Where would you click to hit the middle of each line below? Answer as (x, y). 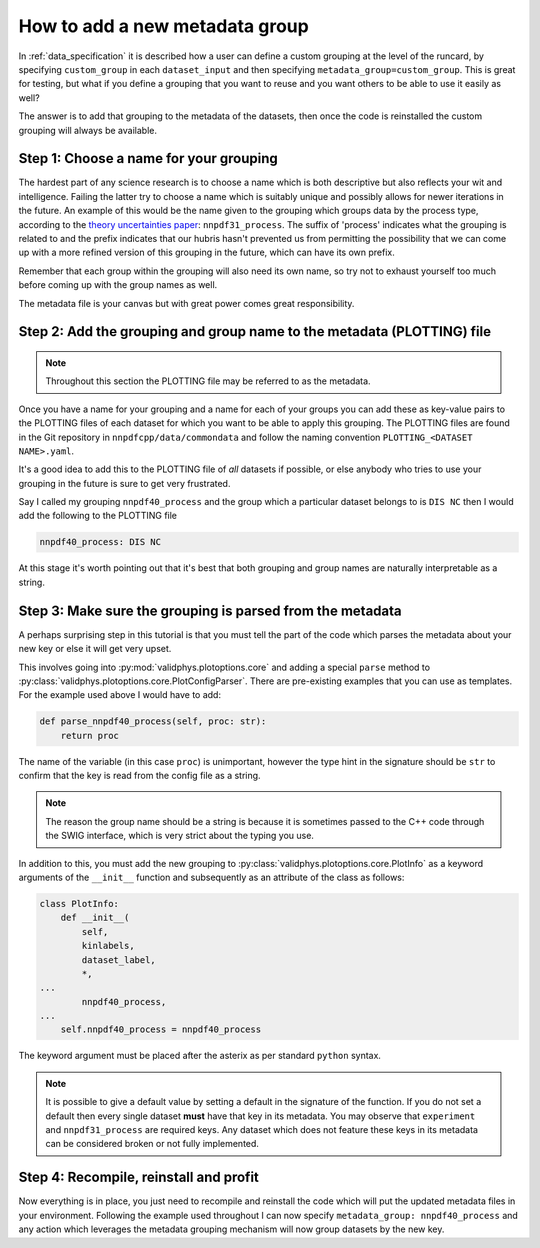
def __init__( (95, 918)
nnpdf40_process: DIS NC (100, 542)
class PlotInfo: (79, 903)
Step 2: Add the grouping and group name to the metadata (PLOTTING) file (255, 331)
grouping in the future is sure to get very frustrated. (124, 483)
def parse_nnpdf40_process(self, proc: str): (153, 721)
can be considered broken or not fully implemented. (152, 1144)
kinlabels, (108, 946)
